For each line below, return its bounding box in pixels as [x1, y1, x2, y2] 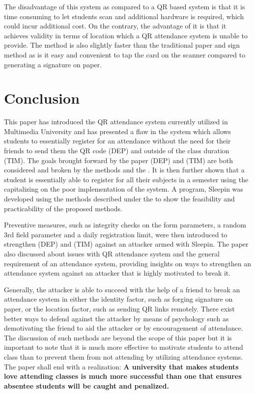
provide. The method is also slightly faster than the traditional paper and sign [4, 40, 240, 50]
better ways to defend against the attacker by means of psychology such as [4, 313, 229, 323]
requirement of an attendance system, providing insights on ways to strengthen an [4, 258, 252, 268]
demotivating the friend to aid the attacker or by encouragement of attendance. [4, 323, 243, 333]
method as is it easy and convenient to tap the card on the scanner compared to [4, 49, 246, 59]
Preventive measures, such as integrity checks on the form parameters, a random [4, 220, 246, 230]
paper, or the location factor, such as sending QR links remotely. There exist [4, 303, 235, 313]
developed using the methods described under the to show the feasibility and [4, 194, 235, 204]
